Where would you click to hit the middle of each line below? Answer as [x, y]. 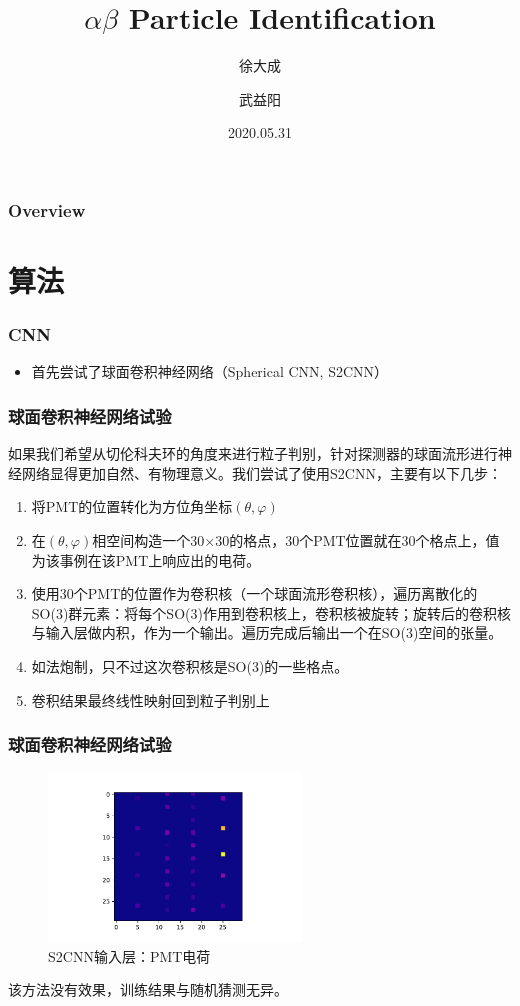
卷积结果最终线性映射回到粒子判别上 [150, 699]
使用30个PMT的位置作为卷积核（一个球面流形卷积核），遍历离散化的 [254, 593]
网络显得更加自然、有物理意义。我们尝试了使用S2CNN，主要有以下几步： [261, 472]
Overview [47, 209]
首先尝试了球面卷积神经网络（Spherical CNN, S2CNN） [210, 371]
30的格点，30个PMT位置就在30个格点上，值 [357, 540]
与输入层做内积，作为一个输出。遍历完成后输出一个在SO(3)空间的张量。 [267, 632]
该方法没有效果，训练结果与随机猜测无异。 [148, 989]
